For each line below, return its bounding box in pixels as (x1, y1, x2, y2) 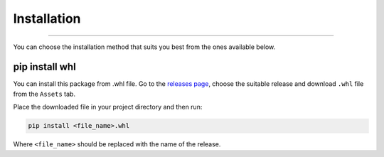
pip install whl (13, 61, 76, 73)
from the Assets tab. (13, 90, 76, 98)
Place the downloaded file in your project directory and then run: (13, 103, 203, 112)
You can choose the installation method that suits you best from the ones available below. (13, 43, 276, 51)
